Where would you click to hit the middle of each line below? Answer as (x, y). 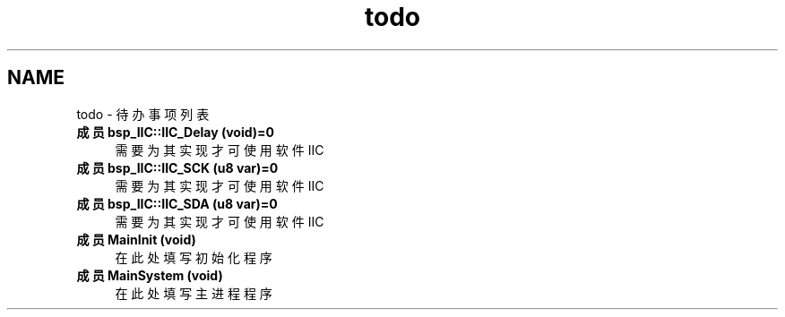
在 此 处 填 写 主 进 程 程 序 (194, 293)
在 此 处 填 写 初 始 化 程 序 (194, 257)
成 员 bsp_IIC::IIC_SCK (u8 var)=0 (177, 167)
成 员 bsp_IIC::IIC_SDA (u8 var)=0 (177, 203)
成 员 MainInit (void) (136, 239)
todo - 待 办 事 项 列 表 (143, 114)
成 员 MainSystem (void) (150, 275)
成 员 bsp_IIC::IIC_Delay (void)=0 (175, 132)
